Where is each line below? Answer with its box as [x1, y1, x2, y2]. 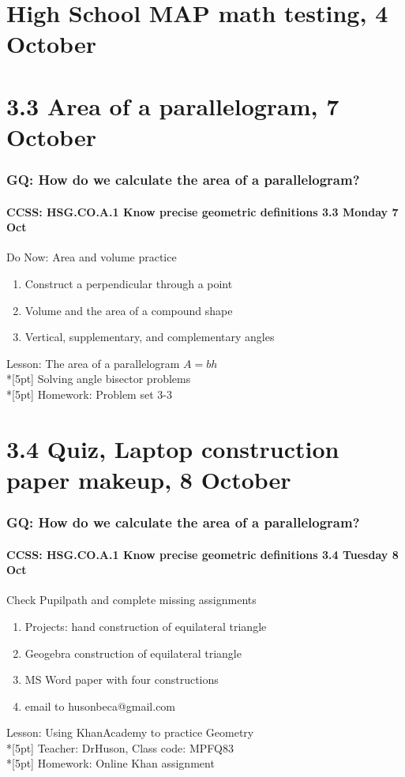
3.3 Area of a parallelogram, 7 [6, 89, 339, 122]
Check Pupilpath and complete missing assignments [6, 591, 257, 608]
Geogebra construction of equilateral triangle [24, 644, 242, 661]
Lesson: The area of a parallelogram [6, 355, 180, 371]
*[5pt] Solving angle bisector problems [6, 370, 191, 387]
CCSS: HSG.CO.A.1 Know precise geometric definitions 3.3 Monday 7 [6, 203, 399, 220]
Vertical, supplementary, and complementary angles [24, 328, 275, 345]
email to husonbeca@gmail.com [24, 697, 176, 714]
